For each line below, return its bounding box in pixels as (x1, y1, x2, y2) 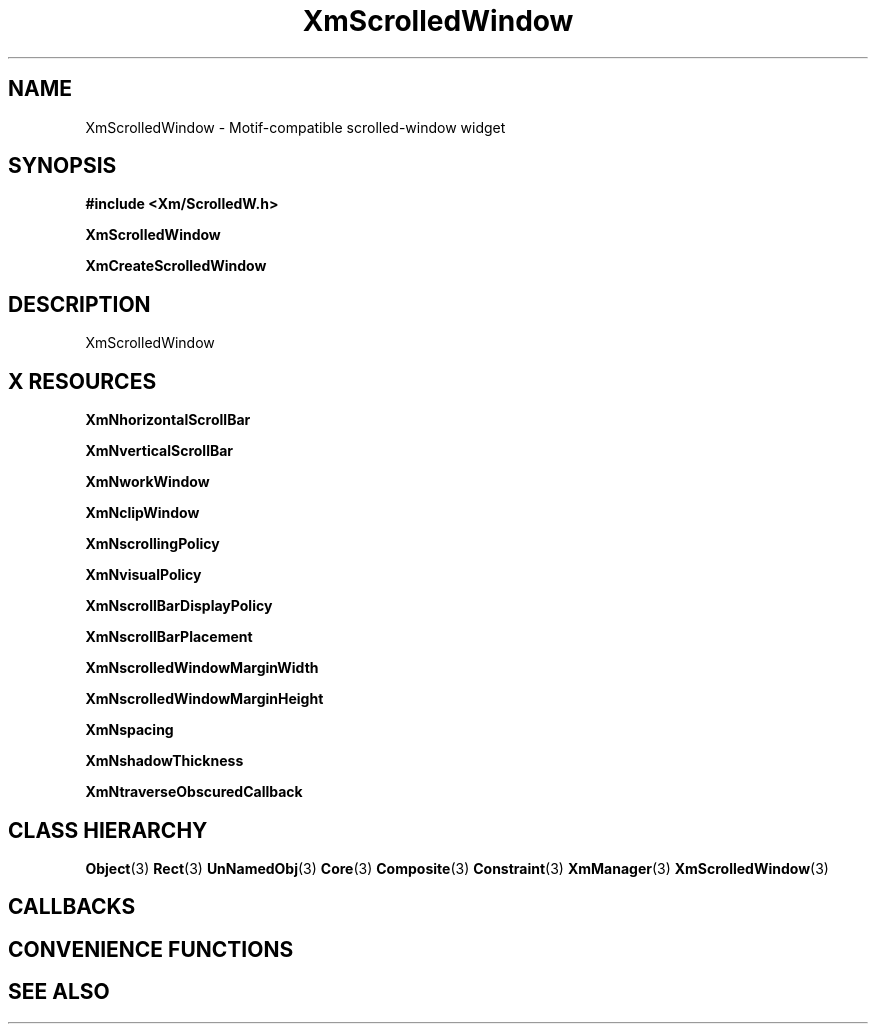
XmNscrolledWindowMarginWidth (85, 659, 319, 677)
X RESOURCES (8, 368, 157, 394)
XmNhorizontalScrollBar (85, 411, 251, 429)
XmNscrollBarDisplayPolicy (85, 597, 273, 615)
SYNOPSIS (8, 153, 117, 179)
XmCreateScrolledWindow (85, 257, 267, 275)
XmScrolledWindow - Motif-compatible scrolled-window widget (85, 118, 506, 136)
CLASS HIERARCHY (8, 817, 208, 843)
